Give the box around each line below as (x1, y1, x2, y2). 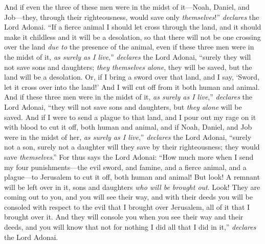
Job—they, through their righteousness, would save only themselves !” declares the (4, 11, 259, 22)
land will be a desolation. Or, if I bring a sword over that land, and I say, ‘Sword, (4, 71, 260, 82)
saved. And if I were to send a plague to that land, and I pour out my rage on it (4, 111, 256, 122)
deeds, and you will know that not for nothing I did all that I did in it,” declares (4, 222, 256, 232)
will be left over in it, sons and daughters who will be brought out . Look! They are (4, 181, 260, 192)
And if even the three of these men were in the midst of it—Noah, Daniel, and (4, 2, 250, 12)
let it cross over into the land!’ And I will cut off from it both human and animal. (4, 81, 260, 92)
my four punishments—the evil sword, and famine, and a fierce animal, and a (4, 161, 247, 172)
